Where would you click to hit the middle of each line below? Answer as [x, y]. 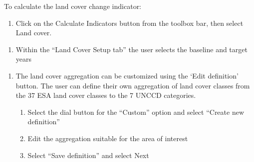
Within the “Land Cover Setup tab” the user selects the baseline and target [131, 49]
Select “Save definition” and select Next [88, 155]
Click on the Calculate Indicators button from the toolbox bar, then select [129, 23]
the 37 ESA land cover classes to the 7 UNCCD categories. [106, 95]
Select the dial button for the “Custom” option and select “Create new [136, 112]
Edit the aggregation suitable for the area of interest [108, 138]
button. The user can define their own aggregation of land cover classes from [133, 85]
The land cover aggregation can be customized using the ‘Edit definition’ [127, 75]
